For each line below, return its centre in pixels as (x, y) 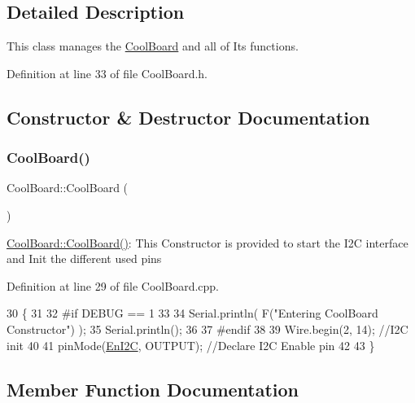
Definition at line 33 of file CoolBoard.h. (107, 73)
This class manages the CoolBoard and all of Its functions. (153, 46)
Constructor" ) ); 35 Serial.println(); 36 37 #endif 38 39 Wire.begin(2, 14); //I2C (207, 329)
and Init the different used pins (84, 258)
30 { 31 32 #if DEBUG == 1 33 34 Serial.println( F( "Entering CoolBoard (192, 313)
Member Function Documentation (153, 389)
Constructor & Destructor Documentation (188, 117)
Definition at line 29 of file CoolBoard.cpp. (113, 285)
